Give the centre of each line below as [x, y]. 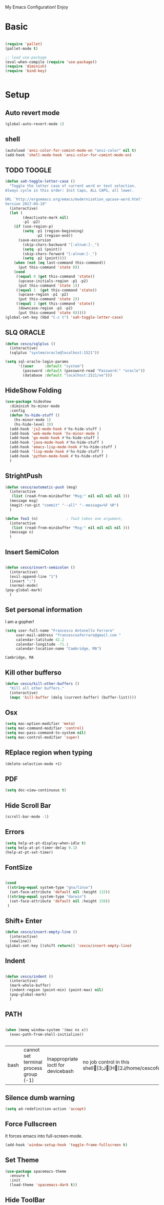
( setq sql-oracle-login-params [37, 362]
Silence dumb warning [40, 1098]
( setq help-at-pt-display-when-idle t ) [46, 843]
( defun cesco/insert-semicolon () [40, 567]
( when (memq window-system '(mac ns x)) [47, 1030]
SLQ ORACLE [25, 333]
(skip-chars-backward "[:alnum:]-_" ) [61, 245]
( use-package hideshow [28, 402]
